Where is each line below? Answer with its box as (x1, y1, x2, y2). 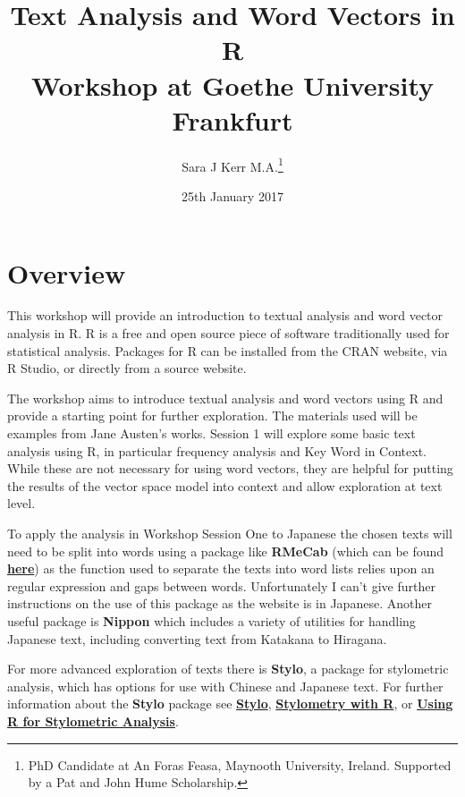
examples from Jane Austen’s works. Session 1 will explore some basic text (7, 424, 416, 443)
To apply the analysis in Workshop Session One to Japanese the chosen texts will (7, 524, 452, 542)
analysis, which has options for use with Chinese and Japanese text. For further (7, 676, 444, 695)
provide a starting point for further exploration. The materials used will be (7, 406, 418, 425)
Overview (7, 254, 126, 291)
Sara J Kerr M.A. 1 (182, 154, 283, 175)
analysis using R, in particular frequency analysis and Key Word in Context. (7, 441, 427, 460)
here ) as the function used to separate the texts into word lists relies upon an (7, 559, 435, 578)
